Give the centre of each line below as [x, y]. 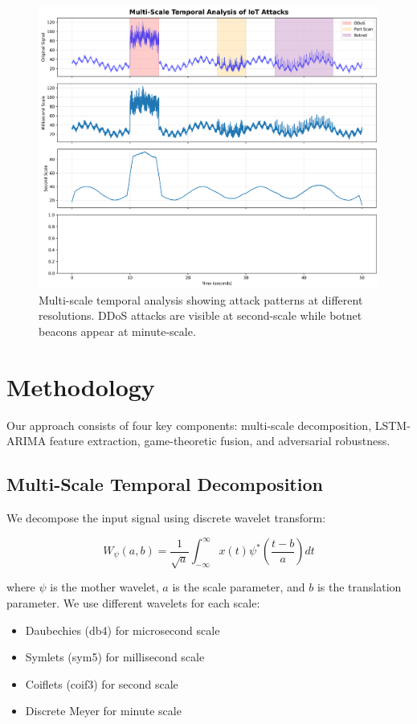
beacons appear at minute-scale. [117, 331]
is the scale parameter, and [239, 587]
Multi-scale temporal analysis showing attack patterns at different [201, 299]
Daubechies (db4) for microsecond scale [123, 630]
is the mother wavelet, [104, 587]
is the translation [359, 587]
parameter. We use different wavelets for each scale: [133, 602]
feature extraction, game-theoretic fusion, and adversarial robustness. [220, 441]
